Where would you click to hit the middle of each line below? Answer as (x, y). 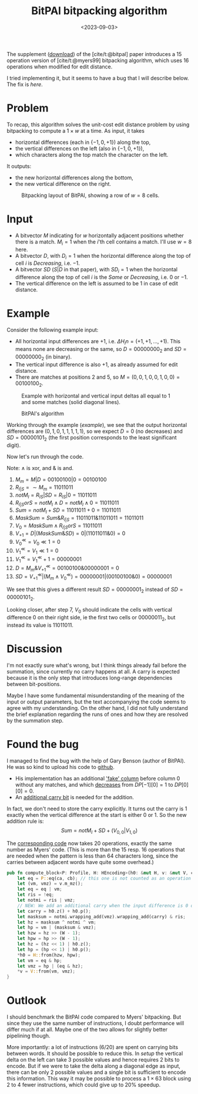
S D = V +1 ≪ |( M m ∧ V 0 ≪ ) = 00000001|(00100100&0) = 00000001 (93, 577)
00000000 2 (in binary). (43, 357)
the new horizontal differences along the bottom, (74, 178)
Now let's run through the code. (45, 457)
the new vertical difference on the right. (63, 183)
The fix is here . (25, 84)
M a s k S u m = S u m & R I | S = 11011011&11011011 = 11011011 (79, 518)
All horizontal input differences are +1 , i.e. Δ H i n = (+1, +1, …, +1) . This (98, 342)
